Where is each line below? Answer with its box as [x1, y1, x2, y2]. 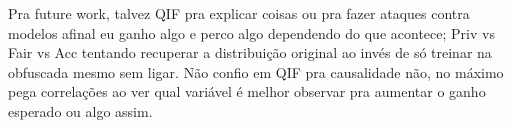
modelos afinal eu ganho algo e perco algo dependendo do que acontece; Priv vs [8, 22, 495, 43]
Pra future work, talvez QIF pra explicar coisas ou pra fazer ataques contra [8, 3, 470, 23]
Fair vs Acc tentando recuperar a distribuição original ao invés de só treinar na [8, 42, 492, 63]
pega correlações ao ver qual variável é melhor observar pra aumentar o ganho [8, 81, 486, 102]
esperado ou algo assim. [8, 100, 153, 121]
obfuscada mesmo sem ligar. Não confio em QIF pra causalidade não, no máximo [8, 61, 504, 82]
